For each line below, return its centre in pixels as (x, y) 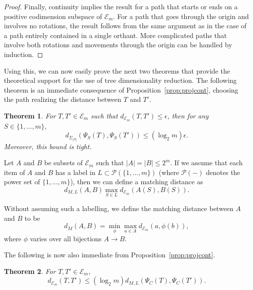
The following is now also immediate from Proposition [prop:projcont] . (110, 255)
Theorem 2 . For (30, 271)
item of (15, 172)
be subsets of (63, 163)
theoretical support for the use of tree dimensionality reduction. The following (120, 80)
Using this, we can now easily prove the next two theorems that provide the (117, 70)
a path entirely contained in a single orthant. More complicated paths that (116, 35)
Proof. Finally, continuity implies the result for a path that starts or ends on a (121, 6)
